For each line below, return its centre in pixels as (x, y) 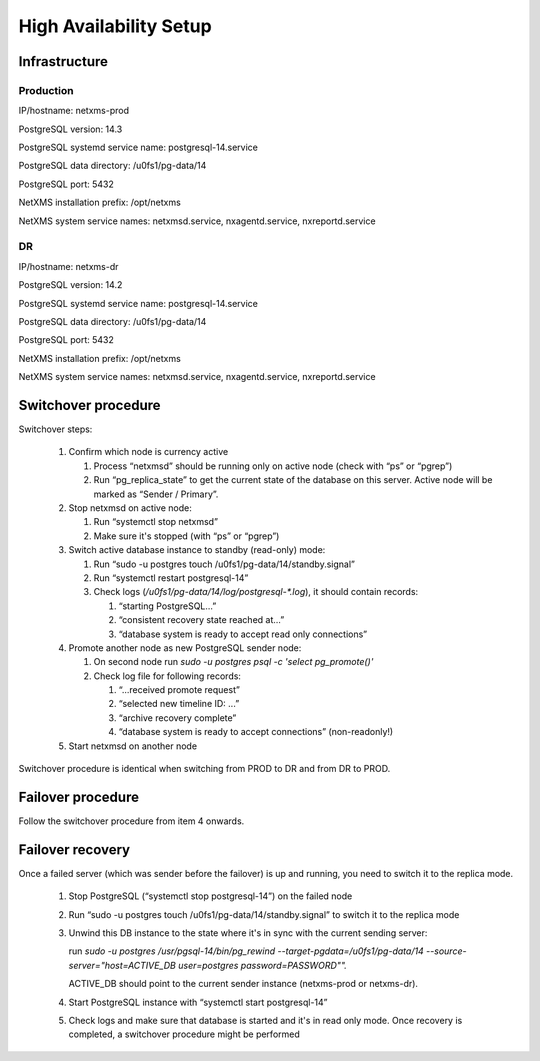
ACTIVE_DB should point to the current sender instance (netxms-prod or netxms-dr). (243, 984)
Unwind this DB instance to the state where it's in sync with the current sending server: (248, 933)
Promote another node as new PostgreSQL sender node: (185, 647)
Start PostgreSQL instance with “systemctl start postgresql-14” (198, 1002)
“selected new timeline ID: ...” (179, 704)
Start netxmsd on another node (133, 746)
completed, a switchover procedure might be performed (184, 1034)
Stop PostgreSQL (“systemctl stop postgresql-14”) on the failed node (210, 896)
